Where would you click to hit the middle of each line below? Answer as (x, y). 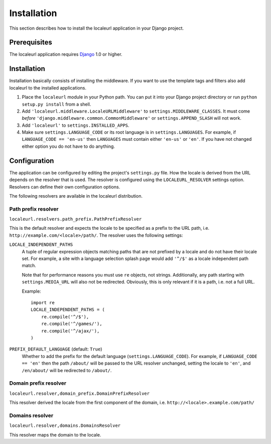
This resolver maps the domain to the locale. (55, 434)
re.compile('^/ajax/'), (70, 331)
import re (43, 302)
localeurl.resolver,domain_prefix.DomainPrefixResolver (80, 393)
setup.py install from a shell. (56, 104)
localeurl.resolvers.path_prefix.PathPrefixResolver (76, 219)
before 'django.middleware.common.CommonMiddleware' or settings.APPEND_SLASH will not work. (132, 118)
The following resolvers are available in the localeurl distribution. (76, 196)
